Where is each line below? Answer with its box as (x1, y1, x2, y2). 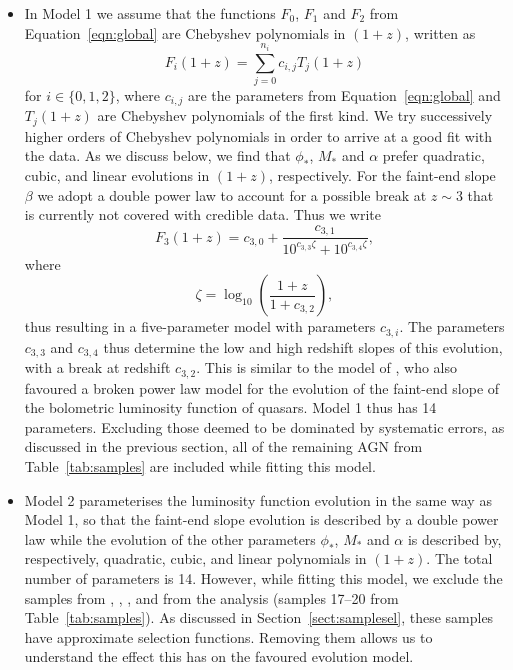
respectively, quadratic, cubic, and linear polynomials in (24, 548, 367, 569)
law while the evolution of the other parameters (24, 528, 316, 549)
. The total (426, 548, 493, 569)
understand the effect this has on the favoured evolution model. (24, 646, 414, 667)
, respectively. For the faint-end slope (269, 165, 496, 186)
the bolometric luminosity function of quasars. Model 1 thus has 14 (24, 397, 437, 418)
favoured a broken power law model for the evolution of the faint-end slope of (24, 377, 500, 398)
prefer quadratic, (382, 145, 485, 166)
